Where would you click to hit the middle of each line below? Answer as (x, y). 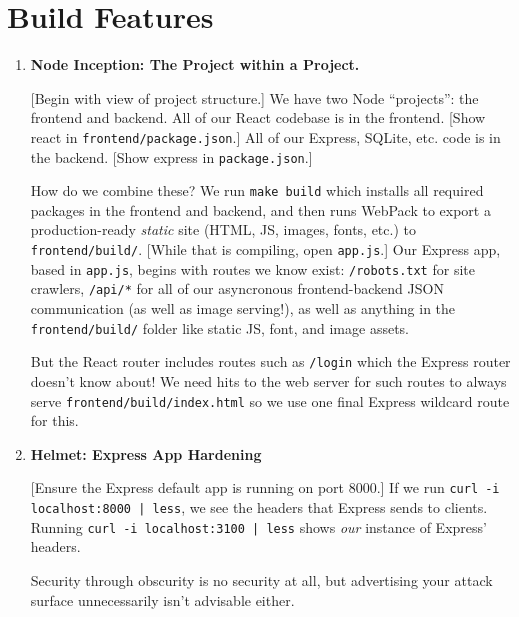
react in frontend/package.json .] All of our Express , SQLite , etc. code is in (265, 136)
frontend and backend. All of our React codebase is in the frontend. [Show (258, 117)
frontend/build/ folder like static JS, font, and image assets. (219, 327)
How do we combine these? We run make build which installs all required (257, 190)
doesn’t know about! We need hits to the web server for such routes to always (268, 380)
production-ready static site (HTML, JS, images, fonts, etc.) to (223, 229)
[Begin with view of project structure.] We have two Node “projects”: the (254, 97)
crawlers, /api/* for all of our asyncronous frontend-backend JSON (237, 288)
